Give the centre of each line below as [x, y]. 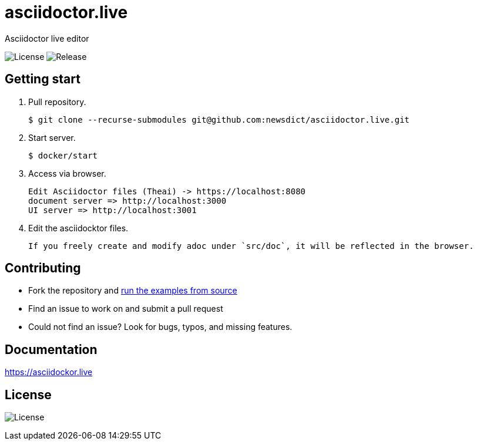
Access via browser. [67, 173]
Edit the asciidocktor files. [78, 228]
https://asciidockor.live [49, 372]
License [28, 395]
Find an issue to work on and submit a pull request [126, 309]
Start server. [52, 137]
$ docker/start [63, 155]
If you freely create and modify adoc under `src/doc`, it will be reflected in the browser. [251, 246]
